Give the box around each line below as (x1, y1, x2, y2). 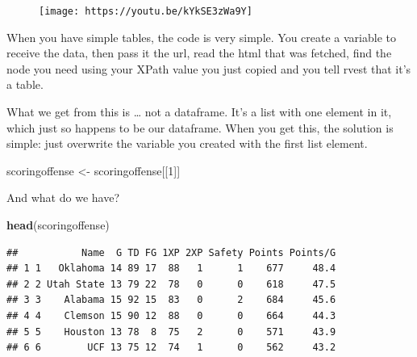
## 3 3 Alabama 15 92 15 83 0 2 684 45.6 (6, 294, 336, 306)
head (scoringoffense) (6, 216, 110, 233)
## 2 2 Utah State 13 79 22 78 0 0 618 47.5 (6, 278, 336, 290)
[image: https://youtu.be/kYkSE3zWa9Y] (39, 6, 252, 17)
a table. (6, 76, 44, 93)
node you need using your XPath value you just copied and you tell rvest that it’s (6, 60, 411, 77)
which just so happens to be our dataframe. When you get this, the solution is (6, 119, 394, 136)
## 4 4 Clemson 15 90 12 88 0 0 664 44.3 (6, 309, 336, 321)
